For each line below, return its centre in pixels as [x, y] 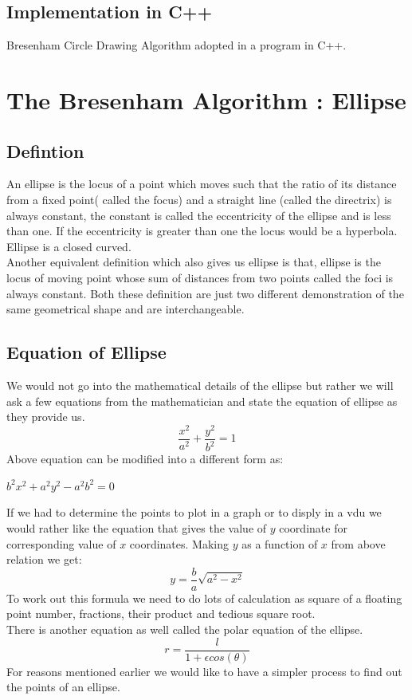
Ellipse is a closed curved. [69, 246]
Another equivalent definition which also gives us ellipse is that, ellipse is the [194, 262]
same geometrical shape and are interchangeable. [126, 309]
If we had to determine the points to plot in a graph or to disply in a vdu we [194, 512]
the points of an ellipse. [63, 687]
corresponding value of [61, 543]
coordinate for [313, 527]
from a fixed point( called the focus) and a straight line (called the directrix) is [199, 199]
